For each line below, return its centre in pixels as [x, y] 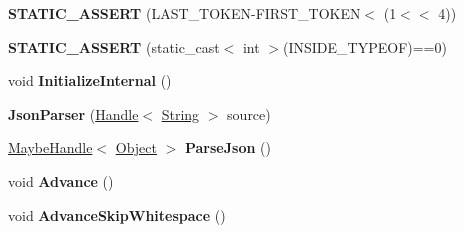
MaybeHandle [50, 147]
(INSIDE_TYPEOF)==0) [365, 46]
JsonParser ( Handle [73, 113]
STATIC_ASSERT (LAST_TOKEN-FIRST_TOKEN [184, 13]
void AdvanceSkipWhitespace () [117, 214]
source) [249, 113]
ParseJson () [227, 147]
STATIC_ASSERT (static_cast [114, 46]
